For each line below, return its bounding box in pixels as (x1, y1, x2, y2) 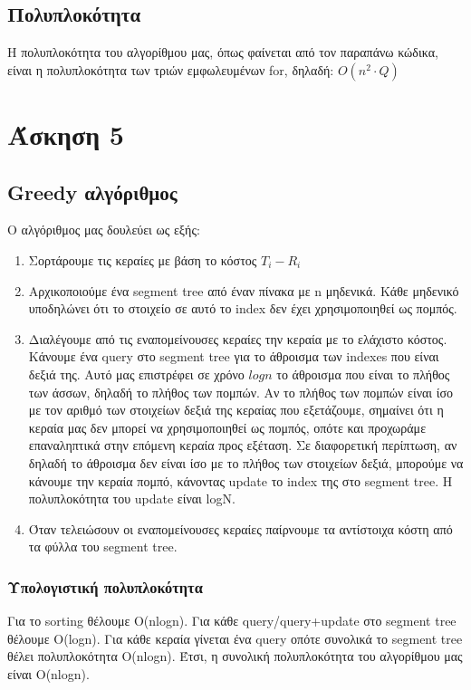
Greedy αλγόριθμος (7, 177, 178, 206)
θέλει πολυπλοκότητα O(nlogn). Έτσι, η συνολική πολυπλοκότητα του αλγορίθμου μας (7, 647, 463, 666)
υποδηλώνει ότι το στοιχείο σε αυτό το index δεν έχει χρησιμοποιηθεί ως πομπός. (28, 299, 457, 318)
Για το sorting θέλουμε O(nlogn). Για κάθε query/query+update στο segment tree (7, 611, 457, 630)
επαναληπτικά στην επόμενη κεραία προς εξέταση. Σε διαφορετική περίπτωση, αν (28, 436, 457, 455)
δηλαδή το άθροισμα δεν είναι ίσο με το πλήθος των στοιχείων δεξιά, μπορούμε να (28, 453, 464, 472)
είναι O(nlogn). (7, 664, 90, 683)
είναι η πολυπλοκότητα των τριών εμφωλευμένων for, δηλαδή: (7, 60, 334, 79)
